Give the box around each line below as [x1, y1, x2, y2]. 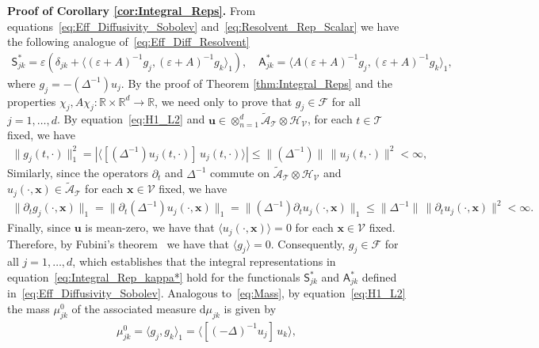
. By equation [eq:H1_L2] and [56, 111, 205, 127]
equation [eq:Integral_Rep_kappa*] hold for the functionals [7, 269, 300, 285]
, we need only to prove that [155, 93, 292, 109]
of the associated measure [71, 301, 197, 317]
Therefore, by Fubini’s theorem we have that [7, 235, 230, 252]
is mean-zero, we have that [85, 219, 215, 236]
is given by [224, 301, 277, 317]
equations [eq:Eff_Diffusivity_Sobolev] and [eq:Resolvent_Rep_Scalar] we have [7, 17, 399, 34]
